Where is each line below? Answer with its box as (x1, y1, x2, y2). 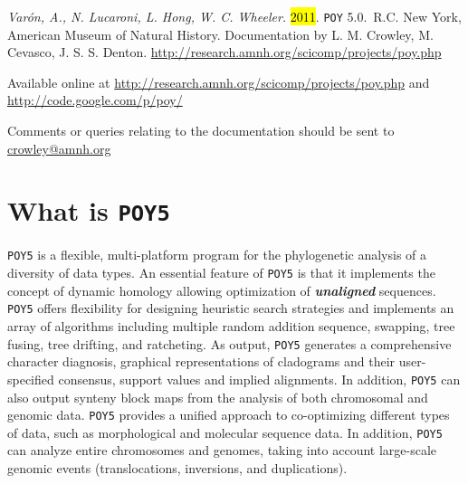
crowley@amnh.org (7, 138, 111, 157)
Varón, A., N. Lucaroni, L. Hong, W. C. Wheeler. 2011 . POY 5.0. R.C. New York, (7, 7, 462, 25)
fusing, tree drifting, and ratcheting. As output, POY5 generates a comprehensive (7, 334, 452, 353)
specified (7, 369, 54, 388)
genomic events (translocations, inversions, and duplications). (7, 459, 348, 478)
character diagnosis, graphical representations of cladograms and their (7, 352, 396, 371)
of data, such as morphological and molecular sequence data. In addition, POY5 (7, 422, 443, 441)
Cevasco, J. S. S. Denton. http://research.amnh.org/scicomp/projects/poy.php (7, 43, 442, 62)
